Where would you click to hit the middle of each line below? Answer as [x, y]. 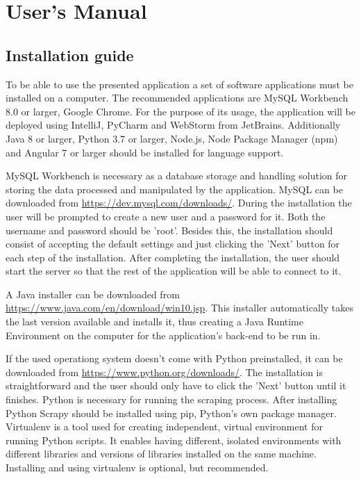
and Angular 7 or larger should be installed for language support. [145, 152]
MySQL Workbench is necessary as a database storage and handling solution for [177, 176]
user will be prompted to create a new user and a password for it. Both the [166, 216]
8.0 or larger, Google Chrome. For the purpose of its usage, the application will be [180, 111]
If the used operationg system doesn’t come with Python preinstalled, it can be [174, 358]
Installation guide [70, 55]
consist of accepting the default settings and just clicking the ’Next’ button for [173, 244]
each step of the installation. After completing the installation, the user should [173, 257]
